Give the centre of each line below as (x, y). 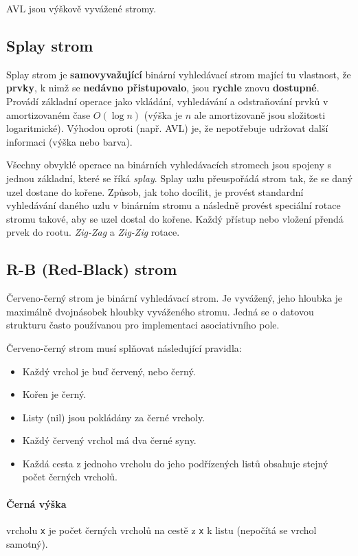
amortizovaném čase (48, 114)
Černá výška (36, 503)
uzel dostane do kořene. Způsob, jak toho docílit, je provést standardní (155, 191)
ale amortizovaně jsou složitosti (260, 114)
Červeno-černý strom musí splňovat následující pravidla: (124, 347)
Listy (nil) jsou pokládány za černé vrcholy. (114, 417)
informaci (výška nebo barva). (69, 141)
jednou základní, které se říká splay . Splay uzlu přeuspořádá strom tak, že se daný (179, 178)
